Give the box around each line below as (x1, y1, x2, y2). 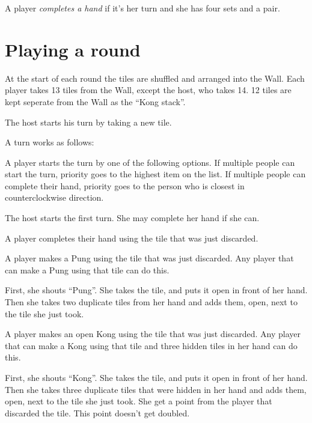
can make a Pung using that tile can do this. (5, 263, 170, 276)
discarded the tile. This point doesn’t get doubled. (5, 406, 190, 419)
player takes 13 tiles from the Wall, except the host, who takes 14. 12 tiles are (5, 84, 292, 96)
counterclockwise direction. (5, 191, 104, 204)
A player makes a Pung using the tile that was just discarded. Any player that (5, 252, 294, 264)
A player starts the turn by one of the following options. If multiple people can (5, 156, 295, 168)
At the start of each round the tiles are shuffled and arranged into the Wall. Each (5, 72, 305, 84)
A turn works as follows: (5, 136, 94, 148)
